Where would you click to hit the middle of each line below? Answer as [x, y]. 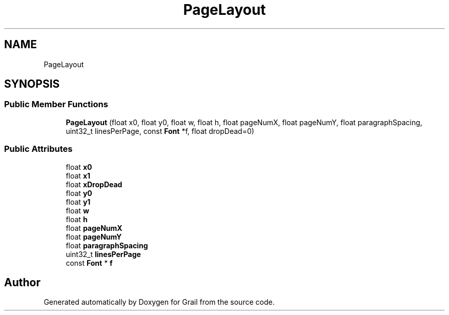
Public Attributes [38, 149]
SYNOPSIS [32, 84]
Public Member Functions [56, 104]
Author [22, 282]
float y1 [78, 202]
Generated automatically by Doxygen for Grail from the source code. [159, 302]
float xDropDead [94, 184]
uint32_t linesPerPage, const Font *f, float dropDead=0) [160, 131]
